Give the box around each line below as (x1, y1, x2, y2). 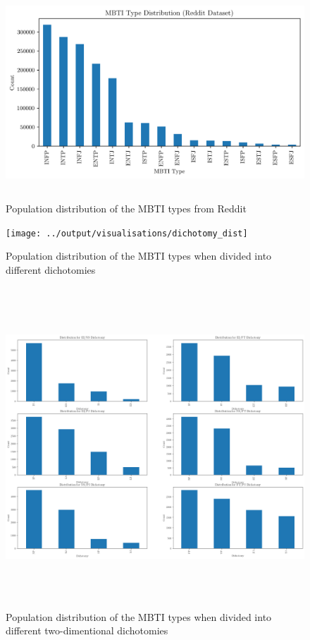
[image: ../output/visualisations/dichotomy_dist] (6, 228, 248, 239)
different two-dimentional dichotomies (6, 623, 168, 638)
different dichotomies (6, 262, 96, 277)
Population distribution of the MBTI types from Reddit (6, 200, 247, 215)
